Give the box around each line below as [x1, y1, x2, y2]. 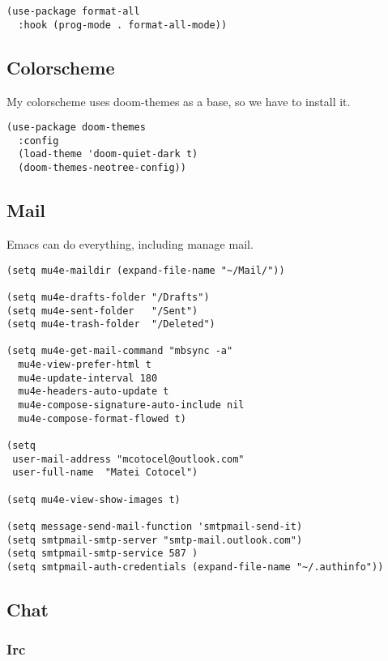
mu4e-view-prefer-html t [18, 359, 151, 371]
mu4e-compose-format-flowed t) [18, 412, 186, 424]
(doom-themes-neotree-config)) [18, 162, 186, 174]
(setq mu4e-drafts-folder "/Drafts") [6, 291, 210, 303]
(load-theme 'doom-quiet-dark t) [18, 148, 198, 160]
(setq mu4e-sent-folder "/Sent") [6, 305, 198, 317]
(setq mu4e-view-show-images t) [6, 493, 181, 505]
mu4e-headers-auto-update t [18, 386, 169, 398]
